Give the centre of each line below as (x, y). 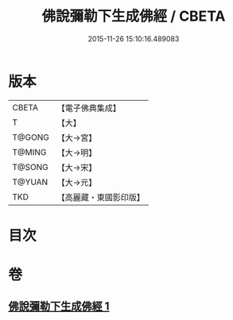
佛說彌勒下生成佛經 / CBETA (134, 16)
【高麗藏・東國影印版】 (101, 197)
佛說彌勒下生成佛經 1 (59, 307)
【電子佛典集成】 (89, 108)
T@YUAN (30, 182)
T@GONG (31, 137)
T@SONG (31, 167)
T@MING (29, 152)
